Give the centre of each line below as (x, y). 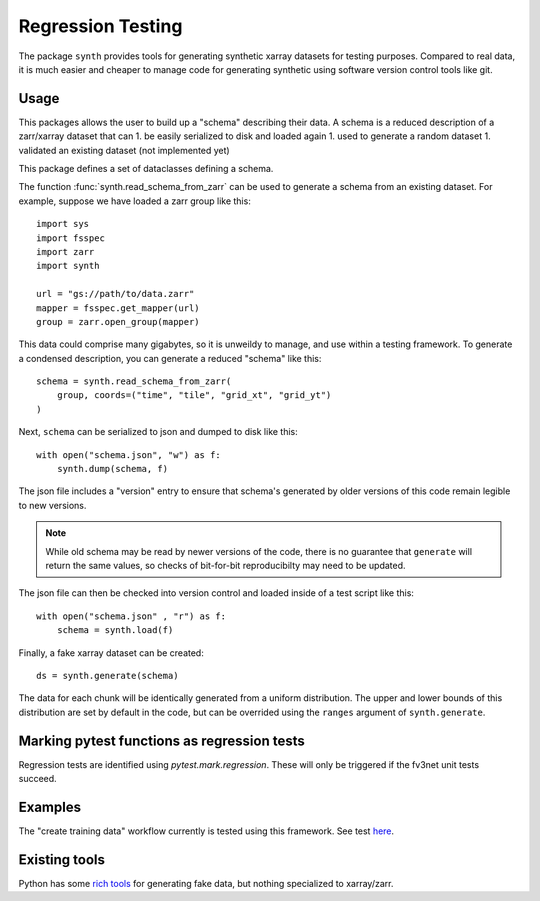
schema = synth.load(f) (115, 630)
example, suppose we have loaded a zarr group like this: (135, 201)
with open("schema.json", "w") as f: (129, 454)
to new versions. (52, 505)
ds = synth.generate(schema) (107, 675)
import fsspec (70, 238)
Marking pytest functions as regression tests (161, 740)
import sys (63, 224)
